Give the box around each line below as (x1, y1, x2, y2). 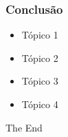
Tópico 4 (21, 97, 58, 111)
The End (5, 120, 43, 134)
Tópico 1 (21, 28, 58, 42)
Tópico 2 (21, 50, 58, 65)
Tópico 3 (21, 74, 58, 88)
